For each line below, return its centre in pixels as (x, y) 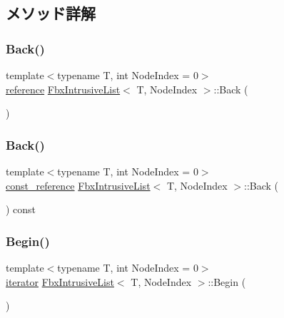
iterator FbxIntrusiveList (60, 281)
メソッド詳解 (51, 13)
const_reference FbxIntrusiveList (78, 185)
